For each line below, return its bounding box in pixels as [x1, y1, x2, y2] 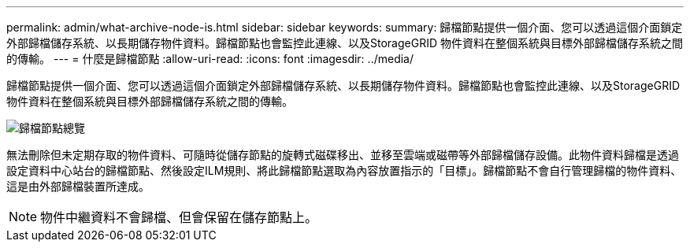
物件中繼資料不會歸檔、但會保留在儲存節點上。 [40, 209, 318, 225]
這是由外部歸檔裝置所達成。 [6, 180, 150, 193]
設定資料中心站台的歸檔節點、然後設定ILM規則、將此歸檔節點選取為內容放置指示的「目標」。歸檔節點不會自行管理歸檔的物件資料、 [6, 164, 682, 177]
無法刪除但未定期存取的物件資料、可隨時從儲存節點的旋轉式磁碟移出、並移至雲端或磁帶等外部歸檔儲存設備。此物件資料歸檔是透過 [6, 148, 679, 161]
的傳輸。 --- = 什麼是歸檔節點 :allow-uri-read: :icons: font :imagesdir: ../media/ [6, 52, 414, 65]
